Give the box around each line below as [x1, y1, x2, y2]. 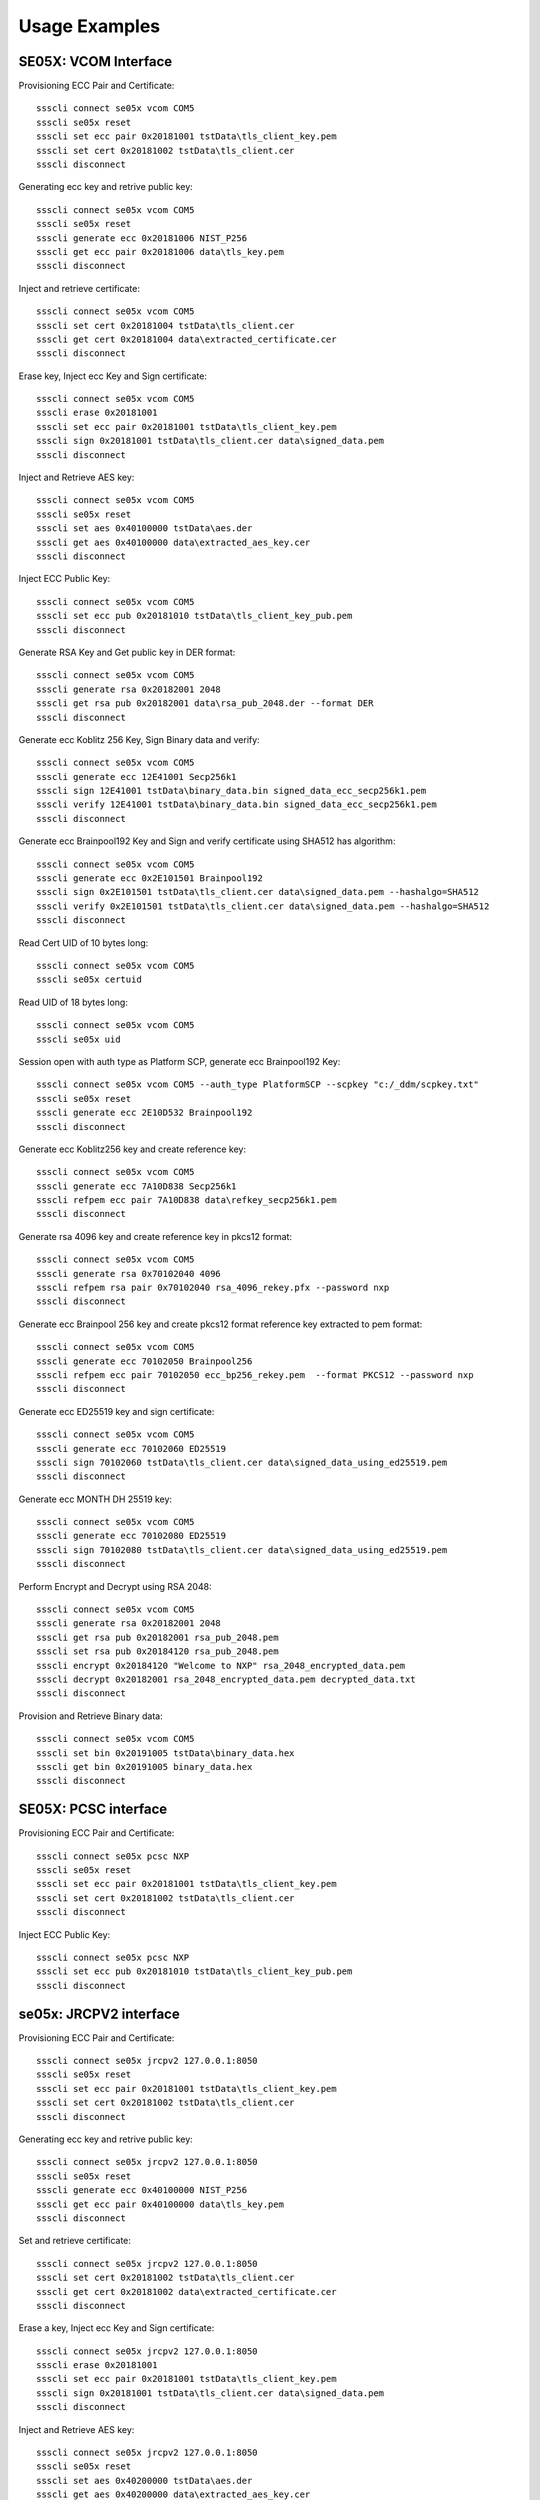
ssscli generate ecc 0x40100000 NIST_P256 [36, 2185, 248, 2196]
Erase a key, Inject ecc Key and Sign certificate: [18, 2322, 215, 2334]
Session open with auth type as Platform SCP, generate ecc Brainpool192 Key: [18, 1055, 341, 1067]
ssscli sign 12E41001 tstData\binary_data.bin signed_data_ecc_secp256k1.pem [36, 785, 427, 797]
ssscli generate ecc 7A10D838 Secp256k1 [36, 1180, 237, 1192]
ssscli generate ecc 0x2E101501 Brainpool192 [36, 873, 264, 884]
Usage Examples [18, 15, 161, 37]
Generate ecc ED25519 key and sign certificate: [18, 1405, 215, 1417]
